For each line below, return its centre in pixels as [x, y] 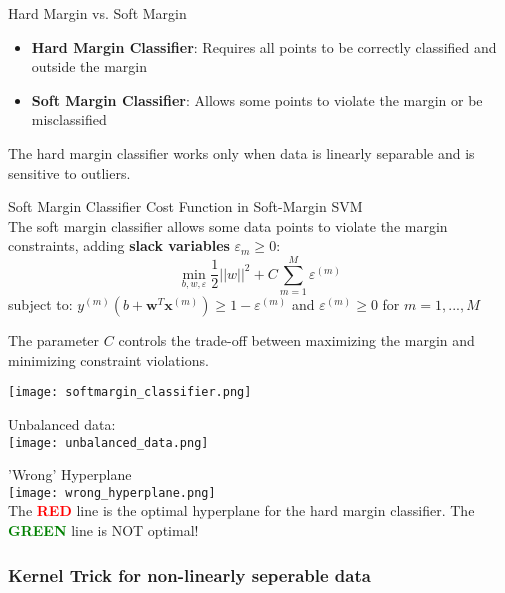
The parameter [54, 340]
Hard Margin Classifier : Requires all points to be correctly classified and [264, 46]
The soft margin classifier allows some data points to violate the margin [228, 225]
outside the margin [89, 66]
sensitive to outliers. [69, 172]
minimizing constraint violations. [108, 359]
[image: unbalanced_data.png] [108, 442]
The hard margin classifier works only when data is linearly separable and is [241, 152]
